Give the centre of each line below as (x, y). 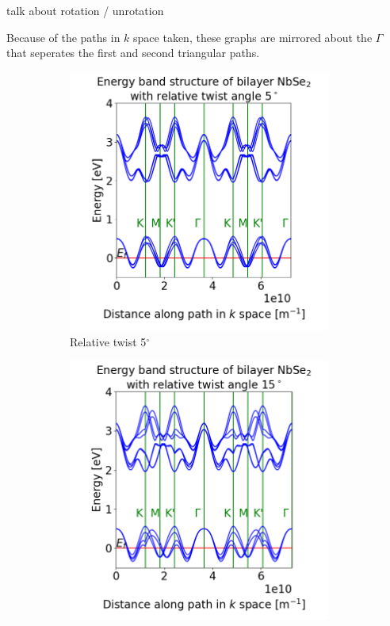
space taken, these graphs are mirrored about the (253, 37)
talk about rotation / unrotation (85, 10)
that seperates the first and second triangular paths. (133, 53)
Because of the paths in (63, 37)
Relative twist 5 (108, 341)
